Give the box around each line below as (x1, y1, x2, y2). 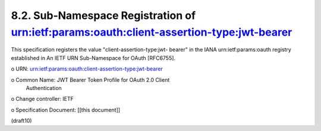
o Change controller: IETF (11, 95, 74, 103)
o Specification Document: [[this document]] (11, 106, 121, 113)
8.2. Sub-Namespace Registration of (11, 9, 196, 22)
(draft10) (11, 117, 32, 124)
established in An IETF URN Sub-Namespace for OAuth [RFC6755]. (11, 54, 175, 62)
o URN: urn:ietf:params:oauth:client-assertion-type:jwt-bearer (11, 65, 163, 72)
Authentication (26, 84, 62, 91)
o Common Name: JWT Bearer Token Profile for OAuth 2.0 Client (11, 76, 170, 83)
